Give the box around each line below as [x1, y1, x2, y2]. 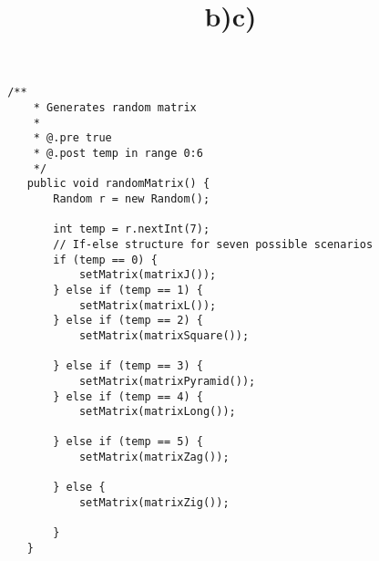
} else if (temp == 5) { [53, 435, 203, 449]
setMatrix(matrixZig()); [78, 496, 230, 510]
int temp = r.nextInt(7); [53, 223, 210, 236]
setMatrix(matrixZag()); [78, 451, 230, 464]
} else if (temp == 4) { [53, 390, 203, 403]
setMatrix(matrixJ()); [78, 268, 217, 282]
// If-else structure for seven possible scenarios [53, 237, 374, 251]
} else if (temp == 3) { [53, 359, 203, 373]
